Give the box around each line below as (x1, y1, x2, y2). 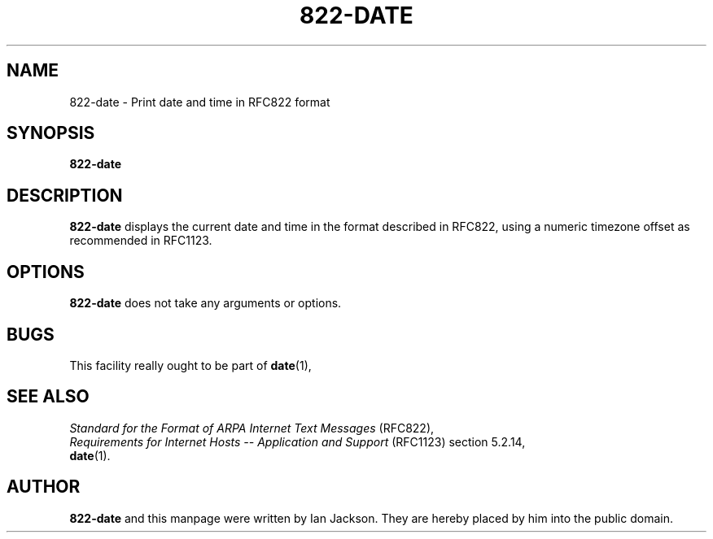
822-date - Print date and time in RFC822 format (69, 94, 330, 109)
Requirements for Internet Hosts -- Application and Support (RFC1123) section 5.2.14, (69, 434, 526, 449)
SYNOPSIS (7, 123, 95, 144)
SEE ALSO (7, 386, 90, 407)
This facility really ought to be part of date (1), (69, 358, 312, 372)
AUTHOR (7, 476, 81, 498)
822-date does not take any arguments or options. (69, 296, 342, 311)
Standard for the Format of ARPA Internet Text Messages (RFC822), (69, 420, 435, 435)
